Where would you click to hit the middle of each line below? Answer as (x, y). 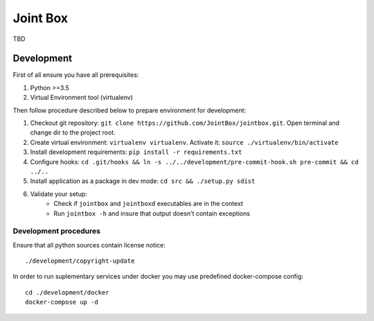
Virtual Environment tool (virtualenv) (81, 98)
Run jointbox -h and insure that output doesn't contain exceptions (152, 213)
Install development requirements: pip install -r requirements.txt (136, 152)
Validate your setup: (59, 193)
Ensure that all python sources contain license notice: (89, 245)
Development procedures (56, 231)
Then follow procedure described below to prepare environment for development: (130, 110)
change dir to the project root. (73, 132)
